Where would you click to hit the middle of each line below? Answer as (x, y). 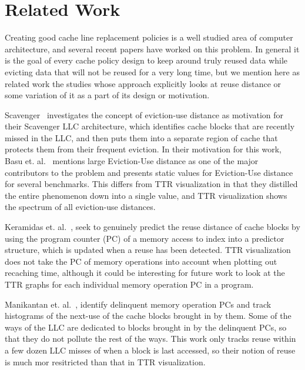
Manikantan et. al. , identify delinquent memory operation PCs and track (138, 304)
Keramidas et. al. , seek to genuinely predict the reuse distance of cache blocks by (152, 227)
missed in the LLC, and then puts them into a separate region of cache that (141, 137)
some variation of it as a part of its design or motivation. (107, 95)
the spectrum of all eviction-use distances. (80, 207)
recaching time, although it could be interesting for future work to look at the (145, 273)
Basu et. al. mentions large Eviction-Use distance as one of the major (132, 161)
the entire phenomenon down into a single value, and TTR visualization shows (146, 195)
